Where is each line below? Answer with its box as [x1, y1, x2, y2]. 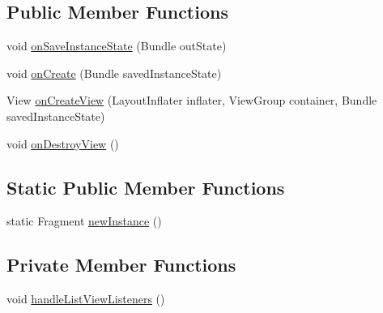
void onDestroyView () [6, 135, 119, 152]
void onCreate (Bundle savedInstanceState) [6, 64, 222, 81]
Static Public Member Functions [6, 174, 285, 199]
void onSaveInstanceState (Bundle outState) [6, 37, 227, 54]
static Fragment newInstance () [6, 212, 162, 229]
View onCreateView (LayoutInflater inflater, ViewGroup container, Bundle [6, 92, 377, 109]
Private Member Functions [6, 252, 236, 277]
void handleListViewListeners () [6, 290, 165, 307]
